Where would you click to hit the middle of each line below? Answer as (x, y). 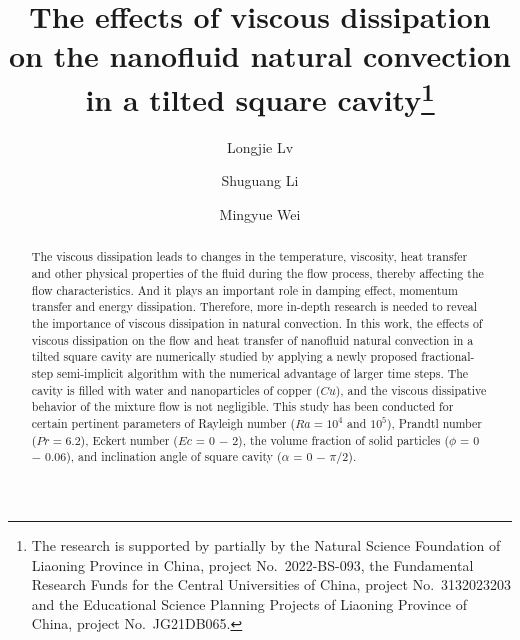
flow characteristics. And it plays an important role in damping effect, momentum (244, 289)
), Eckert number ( (129, 439)
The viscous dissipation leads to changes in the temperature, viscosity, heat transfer (249, 256)
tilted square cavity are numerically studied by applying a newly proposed (224, 356)
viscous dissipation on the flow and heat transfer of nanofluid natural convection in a (252, 339)
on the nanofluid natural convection (259, 55)
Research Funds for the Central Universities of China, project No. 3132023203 (271, 584)
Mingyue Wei (260, 214)
